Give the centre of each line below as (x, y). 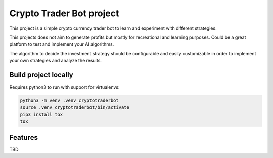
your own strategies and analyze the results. (56, 61)
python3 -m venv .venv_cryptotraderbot (69, 100)
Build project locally (41, 75)
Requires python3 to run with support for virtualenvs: (64, 87)
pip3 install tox (41, 114)
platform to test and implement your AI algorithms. (62, 44)
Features (24, 138)
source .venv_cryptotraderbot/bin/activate (75, 107)
